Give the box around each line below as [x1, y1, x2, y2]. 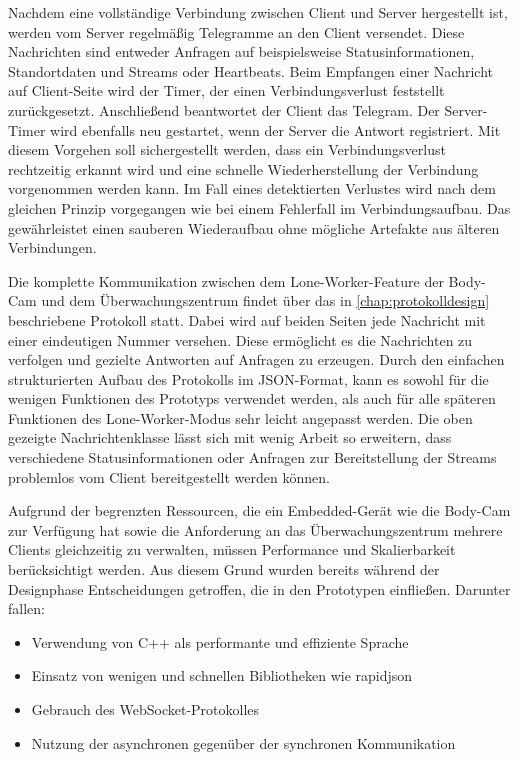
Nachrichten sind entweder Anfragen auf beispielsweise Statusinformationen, [8, 41, 475, 62]
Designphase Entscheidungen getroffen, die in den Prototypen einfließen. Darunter [8, 578, 511, 599]
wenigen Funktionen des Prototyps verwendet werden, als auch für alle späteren [8, 388, 496, 409]
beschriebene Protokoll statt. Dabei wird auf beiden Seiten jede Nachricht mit [8, 309, 486, 330]
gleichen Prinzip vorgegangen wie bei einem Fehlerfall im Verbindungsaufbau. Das [8, 197, 511, 218]
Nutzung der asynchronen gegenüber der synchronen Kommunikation [31, 732, 456, 753]
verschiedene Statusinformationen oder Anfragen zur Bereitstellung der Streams [8, 447, 497, 468]
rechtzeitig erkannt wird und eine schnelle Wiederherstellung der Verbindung [8, 158, 479, 179]
